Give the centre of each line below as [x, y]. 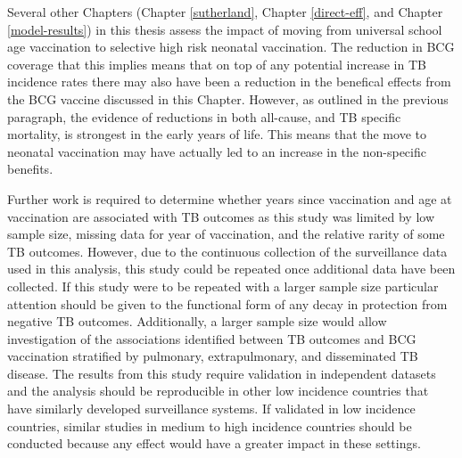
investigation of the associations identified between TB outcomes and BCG [212, 338]
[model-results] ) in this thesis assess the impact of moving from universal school [225, 29]
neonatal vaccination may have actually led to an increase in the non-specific [217, 151]
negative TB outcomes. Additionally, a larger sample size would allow [197, 321]
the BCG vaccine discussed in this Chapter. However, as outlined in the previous [228, 98]
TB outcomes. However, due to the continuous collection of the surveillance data [227, 251]
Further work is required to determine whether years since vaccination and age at [230, 198]
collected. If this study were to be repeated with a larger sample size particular [223, 286]
